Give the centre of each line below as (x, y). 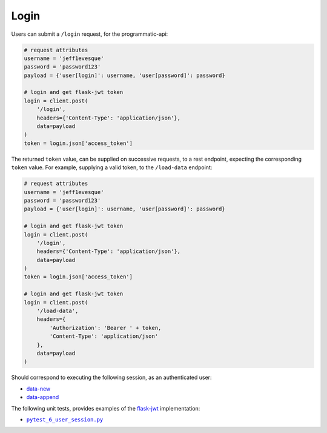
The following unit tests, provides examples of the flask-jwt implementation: (106, 408)
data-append (43, 397)
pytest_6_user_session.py (65, 419)
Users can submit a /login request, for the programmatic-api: (90, 34)
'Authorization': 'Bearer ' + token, (105, 328)
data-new (38, 389)
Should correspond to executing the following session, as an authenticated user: (111, 378)
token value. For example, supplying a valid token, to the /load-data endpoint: (112, 167)
